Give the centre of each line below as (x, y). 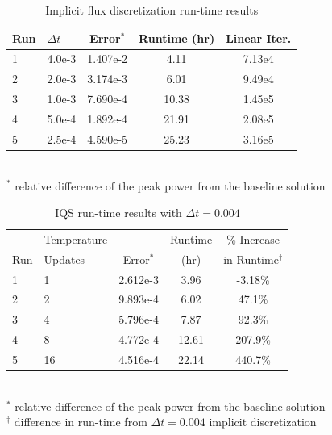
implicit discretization (263, 422)
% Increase (253, 238)
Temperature (76, 238)
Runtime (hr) (177, 38)
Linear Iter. (259, 38)
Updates (64, 259)
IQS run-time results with (118, 213)
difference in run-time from (81, 422)
